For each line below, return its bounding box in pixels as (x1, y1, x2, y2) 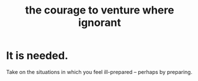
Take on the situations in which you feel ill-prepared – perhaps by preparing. (6, 68, 193, 75)
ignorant (78, 16, 122, 29)
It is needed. (6, 49, 69, 62)
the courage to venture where (25, 4, 174, 17)
